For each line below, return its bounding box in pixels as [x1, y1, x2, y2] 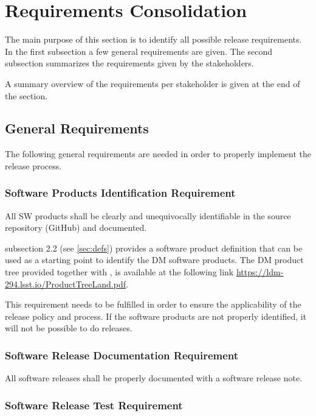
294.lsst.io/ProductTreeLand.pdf [5, 277, 126, 290]
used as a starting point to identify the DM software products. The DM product [5, 253, 304, 266]
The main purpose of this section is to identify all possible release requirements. [5, 33, 302, 46]
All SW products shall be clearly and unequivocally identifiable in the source [5, 209, 291, 222]
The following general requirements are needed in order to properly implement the [5, 147, 311, 160]
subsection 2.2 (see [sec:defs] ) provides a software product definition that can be [5, 241, 303, 254]
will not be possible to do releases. [5, 322, 132, 334]
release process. [5, 159, 62, 172]
